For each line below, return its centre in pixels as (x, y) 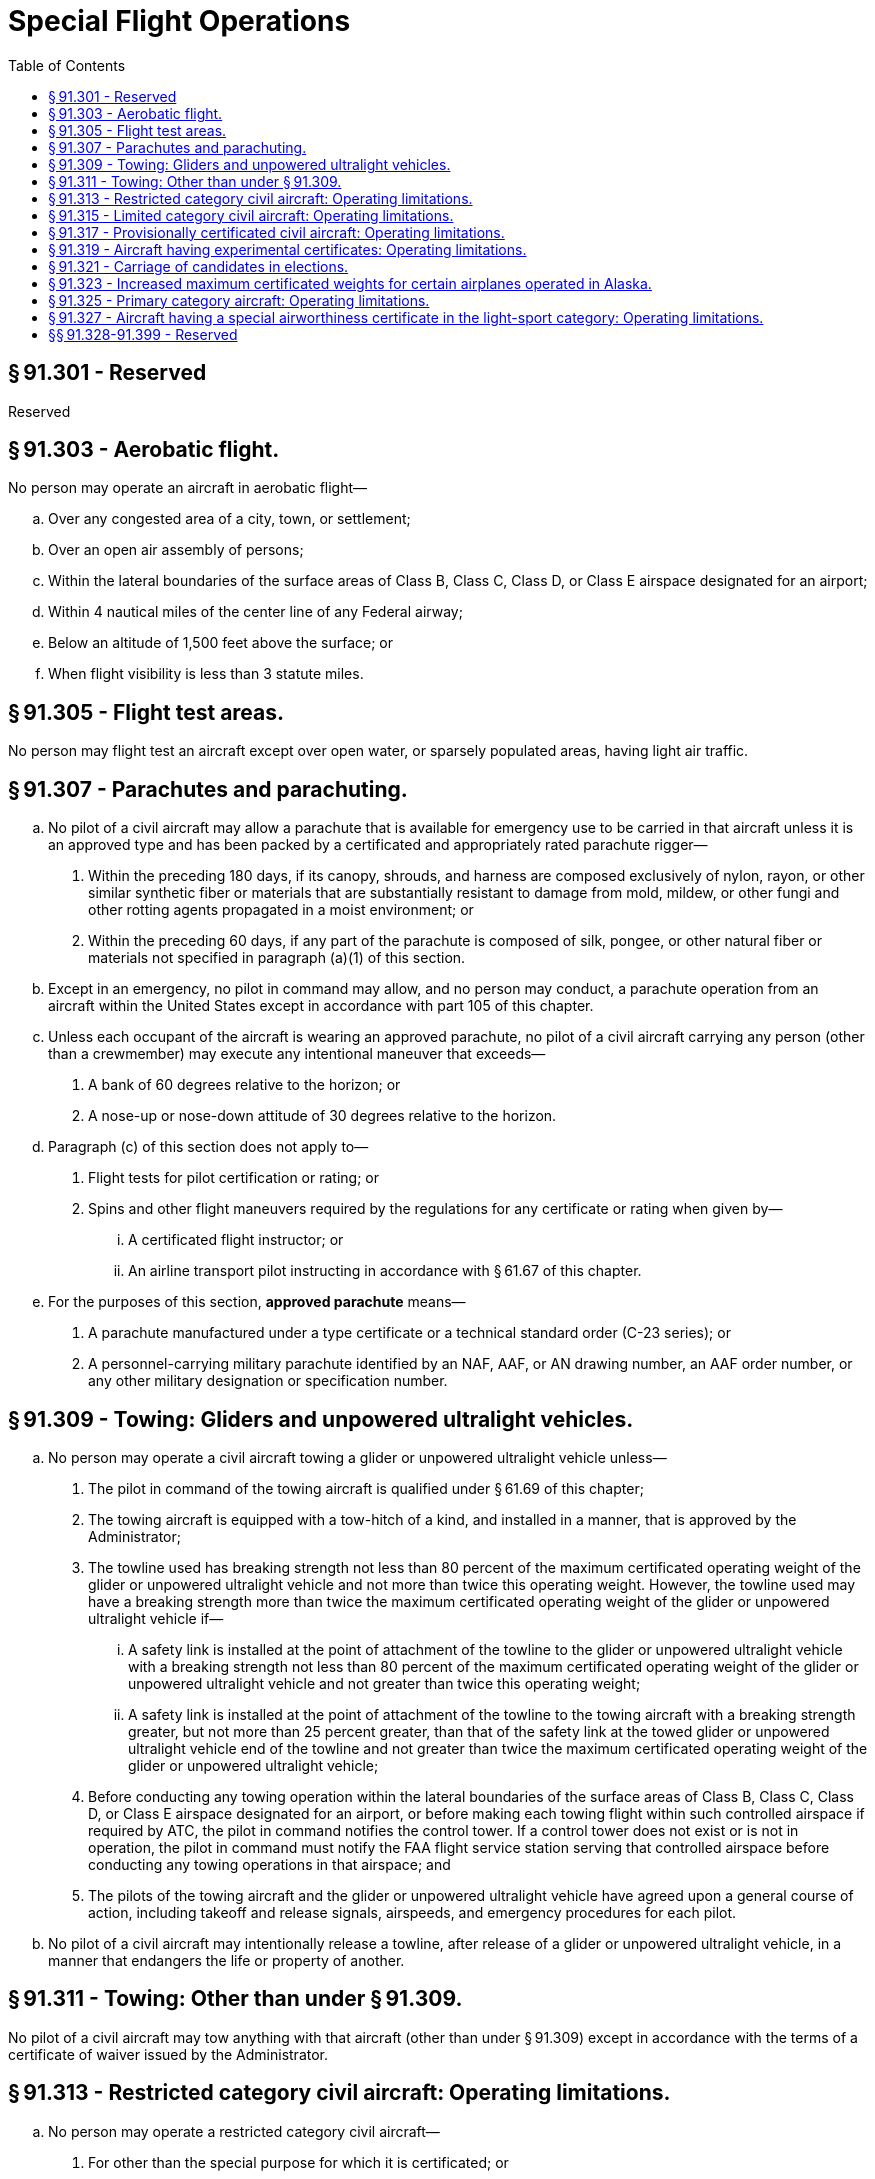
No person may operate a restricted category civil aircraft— (244, 2131)
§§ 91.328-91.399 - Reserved (143, 334)
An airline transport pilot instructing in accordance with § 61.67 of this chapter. (385, 1271)
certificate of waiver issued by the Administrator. (168, 2054)
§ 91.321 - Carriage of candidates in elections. (198, 266)
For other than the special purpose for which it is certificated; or (298, 2162)
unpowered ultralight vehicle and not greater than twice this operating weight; (384, 1683)
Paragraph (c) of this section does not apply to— (208, 1147)
